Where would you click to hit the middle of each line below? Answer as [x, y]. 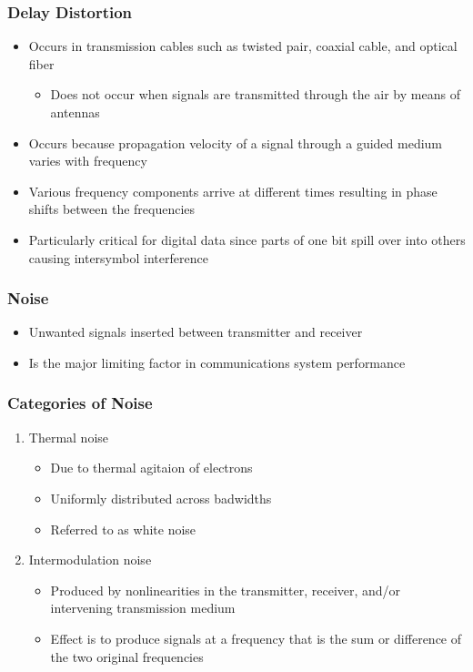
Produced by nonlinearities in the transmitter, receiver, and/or [226, 590]
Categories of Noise [80, 403]
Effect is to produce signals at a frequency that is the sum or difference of [256, 638]
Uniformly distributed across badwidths [161, 498]
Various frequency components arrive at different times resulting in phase [233, 191]
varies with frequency [88, 161]
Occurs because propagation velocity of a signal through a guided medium [235, 143]
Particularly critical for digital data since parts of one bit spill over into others [247, 239]
